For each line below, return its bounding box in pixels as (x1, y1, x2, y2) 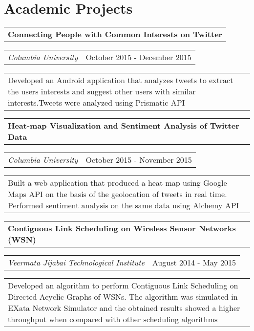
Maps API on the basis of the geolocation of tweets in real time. (8, 188, 227, 200)
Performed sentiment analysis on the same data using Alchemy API (8, 199, 239, 211)
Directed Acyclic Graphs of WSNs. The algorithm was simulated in (8, 291, 238, 303)
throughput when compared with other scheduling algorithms (8, 313, 218, 325)
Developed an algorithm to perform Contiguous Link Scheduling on (8, 280, 238, 291)
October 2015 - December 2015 (85, 51, 191, 63)
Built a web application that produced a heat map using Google (8, 177, 227, 189)
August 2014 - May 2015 (152, 257, 236, 268)
